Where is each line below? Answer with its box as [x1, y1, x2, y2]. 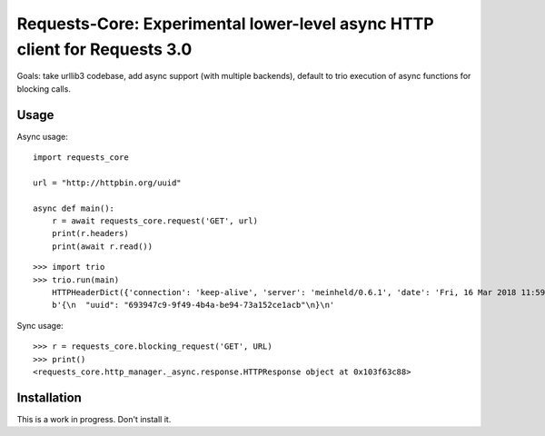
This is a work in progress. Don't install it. [16, 413, 172, 424]
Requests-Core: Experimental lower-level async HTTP [16, 14, 435, 34]
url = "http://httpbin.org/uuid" [33, 177, 182, 188]
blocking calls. [16, 83, 72, 94]
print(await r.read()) [51, 241, 154, 252]
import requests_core [33, 153, 129, 163]
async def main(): [33, 203, 115, 213]
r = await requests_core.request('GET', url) [51, 215, 259, 226]
